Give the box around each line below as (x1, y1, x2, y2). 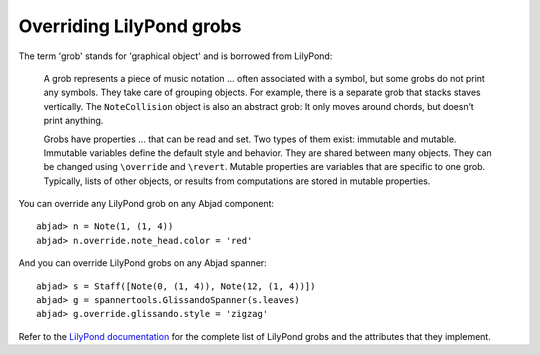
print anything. (43, 115, 104, 127)
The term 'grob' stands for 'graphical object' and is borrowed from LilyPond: (18, 50, 333, 62)
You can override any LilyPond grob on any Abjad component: (18, 198, 275, 210)
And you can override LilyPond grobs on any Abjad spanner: (18, 257, 267, 269)
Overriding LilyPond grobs (18, 15, 242, 37)
